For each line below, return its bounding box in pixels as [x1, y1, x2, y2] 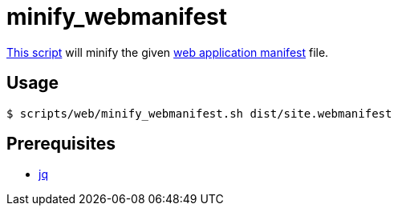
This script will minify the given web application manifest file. [6, 45, 329, 59]
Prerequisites [6, 134, 116, 154]
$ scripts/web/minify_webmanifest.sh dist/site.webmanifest [6, 106, 392, 120]
